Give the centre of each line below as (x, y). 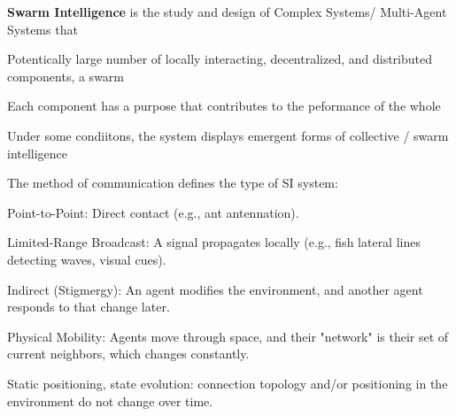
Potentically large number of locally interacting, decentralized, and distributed (220, 59)
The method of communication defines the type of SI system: (173, 183)
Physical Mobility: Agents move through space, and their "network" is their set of (228, 336)
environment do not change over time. (110, 401)
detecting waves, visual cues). (87, 259)
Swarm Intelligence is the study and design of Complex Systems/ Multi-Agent (227, 12)
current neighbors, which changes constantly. (128, 354)
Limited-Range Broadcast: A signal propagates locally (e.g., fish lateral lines (214, 242)
